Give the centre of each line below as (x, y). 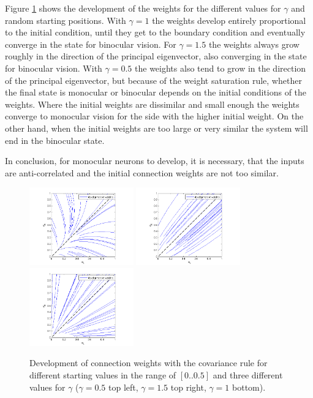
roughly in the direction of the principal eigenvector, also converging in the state (156, 56)
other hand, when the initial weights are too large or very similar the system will (156, 128)
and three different (248, 375)
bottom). (249, 387)
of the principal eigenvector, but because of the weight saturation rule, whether (153, 80)
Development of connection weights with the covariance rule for (149, 363)
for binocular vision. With (54, 68)
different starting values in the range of (103, 375)
